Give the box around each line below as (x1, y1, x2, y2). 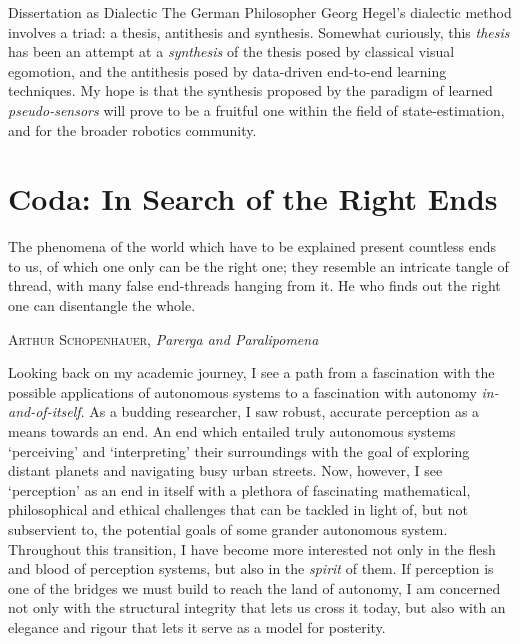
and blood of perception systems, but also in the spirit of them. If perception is (8, 558, 494, 579)
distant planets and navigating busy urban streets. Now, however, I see (8, 460, 443, 481)
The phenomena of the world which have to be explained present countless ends (8, 236, 497, 257)
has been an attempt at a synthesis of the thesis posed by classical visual (8, 41, 455, 62)
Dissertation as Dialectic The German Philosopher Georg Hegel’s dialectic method (8, 2, 512, 22)
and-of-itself (8, 401, 81, 422)
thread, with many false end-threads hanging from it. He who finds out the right (8, 275, 501, 296)
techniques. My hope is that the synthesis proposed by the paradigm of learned (8, 80, 493, 101)
